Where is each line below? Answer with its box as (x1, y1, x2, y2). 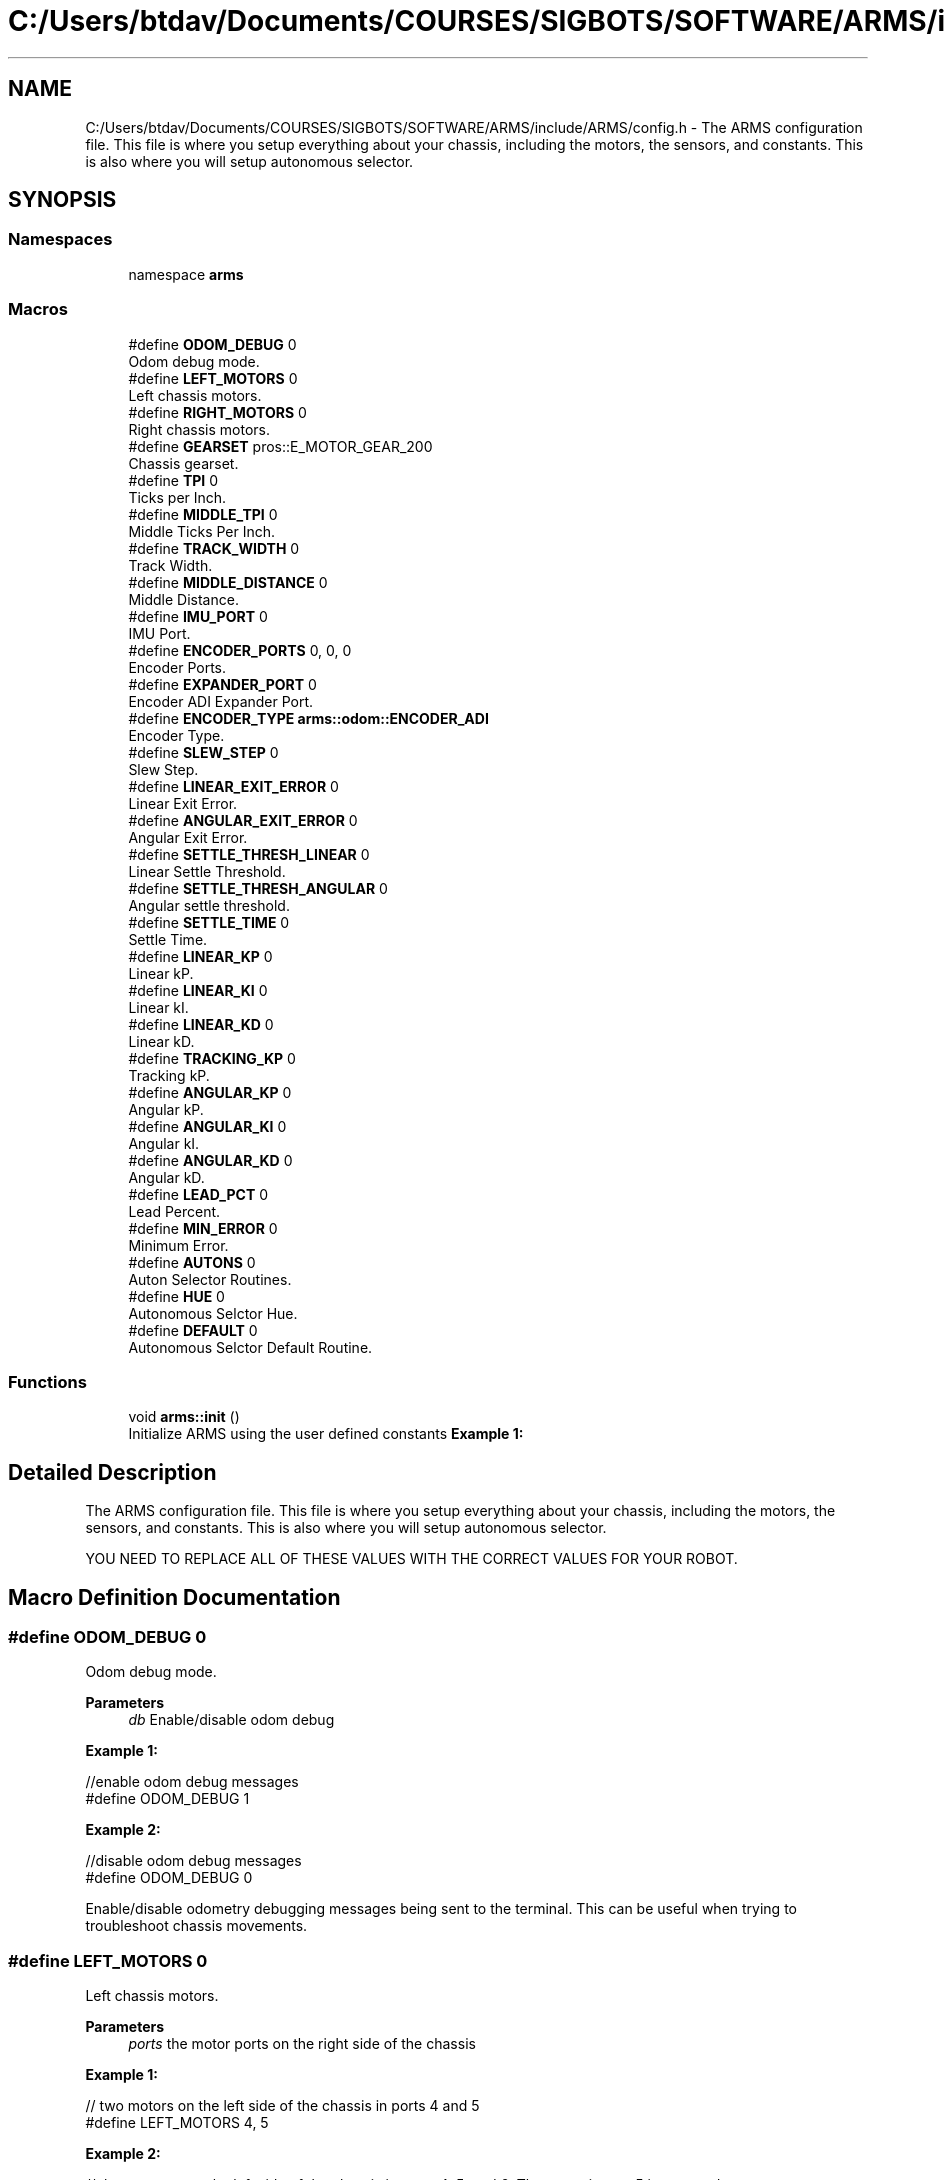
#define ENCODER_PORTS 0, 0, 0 (128, 641, 352, 659)
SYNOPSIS (8, 187, 117, 213)
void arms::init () (128, 1408, 240, 1426)
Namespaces (8, 229, 113, 250)
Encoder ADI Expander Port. (128, 692, 314, 710)
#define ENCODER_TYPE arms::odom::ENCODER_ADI (128, 709, 489, 727)
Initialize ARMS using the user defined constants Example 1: (128, 1425, 524, 1443)
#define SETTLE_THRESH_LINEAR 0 (128, 845, 370, 863)
